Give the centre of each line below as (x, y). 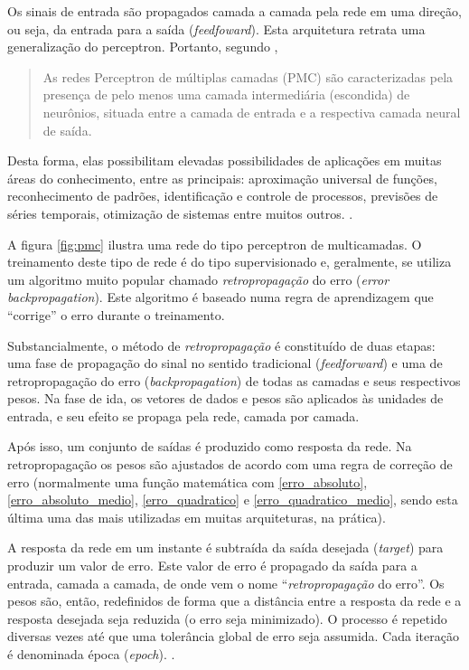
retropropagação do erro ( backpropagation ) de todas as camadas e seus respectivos (234, 380)
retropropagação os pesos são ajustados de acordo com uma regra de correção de (230, 464)
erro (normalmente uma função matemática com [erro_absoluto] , (188, 481)
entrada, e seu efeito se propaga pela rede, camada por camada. (183, 415)
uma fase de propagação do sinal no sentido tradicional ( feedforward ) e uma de (225, 363)
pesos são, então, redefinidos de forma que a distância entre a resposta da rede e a (234, 601)
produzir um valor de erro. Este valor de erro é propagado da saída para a (212, 566)
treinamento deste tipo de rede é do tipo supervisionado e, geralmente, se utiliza (230, 262)
